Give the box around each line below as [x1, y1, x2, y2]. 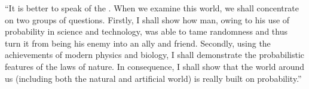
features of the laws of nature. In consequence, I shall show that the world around [5, 60, 305, 72]
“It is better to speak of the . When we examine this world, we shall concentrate [5, 2, 299, 14]
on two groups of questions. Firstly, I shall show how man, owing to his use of [5, 13, 290, 26]
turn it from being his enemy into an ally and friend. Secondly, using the [5, 36, 271, 49]
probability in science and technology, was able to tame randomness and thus [5, 25, 287, 38]
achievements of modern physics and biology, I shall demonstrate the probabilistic [5, 48, 305, 61]
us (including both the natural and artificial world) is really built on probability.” [5, 72, 302, 84]
